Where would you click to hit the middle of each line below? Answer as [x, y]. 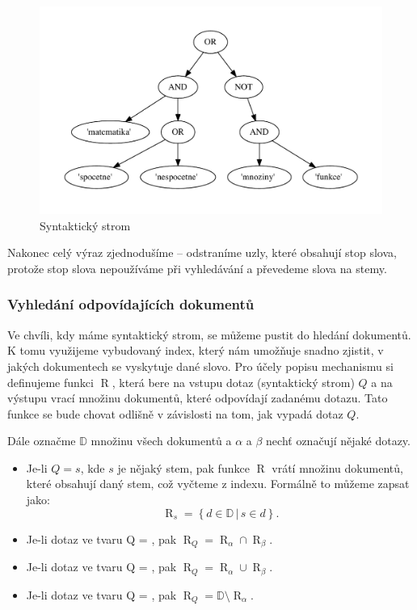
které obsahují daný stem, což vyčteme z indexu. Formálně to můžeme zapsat [218, 484]
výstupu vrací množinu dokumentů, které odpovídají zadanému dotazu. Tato [198, 398]
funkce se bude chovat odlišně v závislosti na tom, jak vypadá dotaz [175, 413]
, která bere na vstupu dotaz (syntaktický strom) [233, 382]
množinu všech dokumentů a [161, 441]
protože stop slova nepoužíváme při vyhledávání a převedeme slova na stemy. [197, 268]
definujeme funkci [51, 382]
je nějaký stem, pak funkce [183, 467]
